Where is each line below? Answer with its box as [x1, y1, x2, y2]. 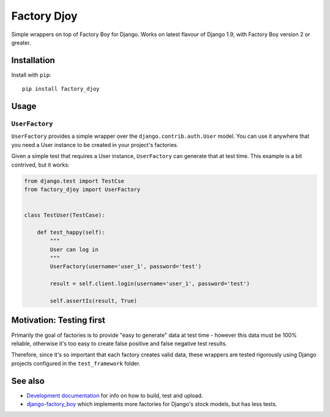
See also [11, 375, 45, 386]
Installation [11, 55, 55, 66]
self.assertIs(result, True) [50, 298, 137, 304]
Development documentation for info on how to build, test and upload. [26, 392, 204, 399]
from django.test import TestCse [24, 178, 125, 184]
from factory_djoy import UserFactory [24, 186, 141, 193]
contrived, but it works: [11, 161, 70, 168]
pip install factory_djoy [22, 86, 100, 92]
